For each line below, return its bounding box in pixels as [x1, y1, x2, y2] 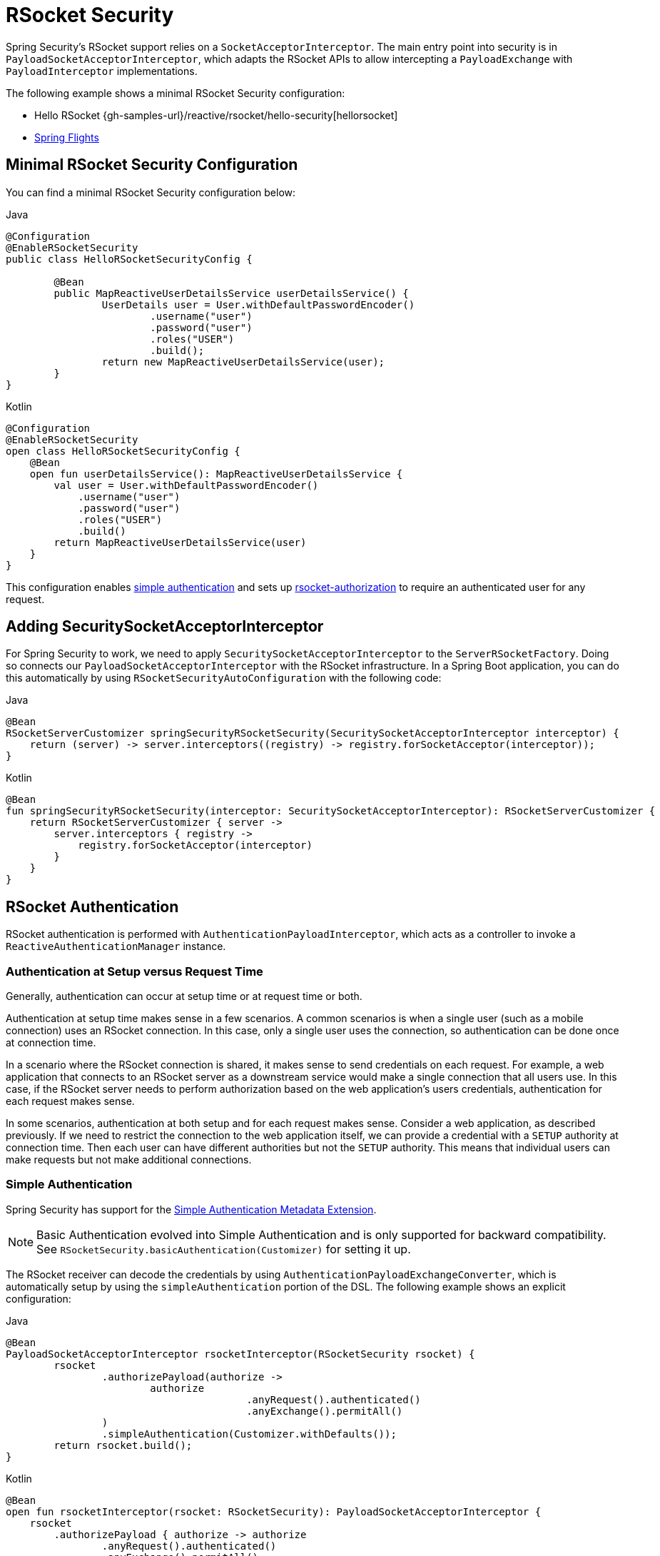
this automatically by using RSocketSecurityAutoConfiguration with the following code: [6, 672, 442, 684]
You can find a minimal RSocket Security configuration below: [6, 186, 296, 198]
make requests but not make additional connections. [6, 1153, 252, 1166]
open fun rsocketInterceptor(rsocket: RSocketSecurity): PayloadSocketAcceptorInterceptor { [6, 1505, 542, 1517]
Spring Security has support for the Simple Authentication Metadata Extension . [6, 1203, 377, 1216]
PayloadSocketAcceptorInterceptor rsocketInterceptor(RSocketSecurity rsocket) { [6, 1348, 475, 1360]
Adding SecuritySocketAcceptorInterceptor [6, 617, 324, 636]
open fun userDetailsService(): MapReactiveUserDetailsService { [29, 468, 403, 480]
